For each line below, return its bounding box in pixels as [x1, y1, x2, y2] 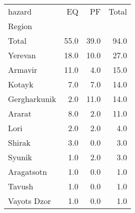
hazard [8, 6, 32, 17]
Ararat [8, 108, 31, 119]
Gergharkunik [8, 93, 56, 104]
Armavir [8, 64, 37, 75]
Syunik [8, 151, 32, 163]
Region [8, 20, 32, 32]
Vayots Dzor [8, 195, 51, 206]
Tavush [8, 180, 33, 192]
